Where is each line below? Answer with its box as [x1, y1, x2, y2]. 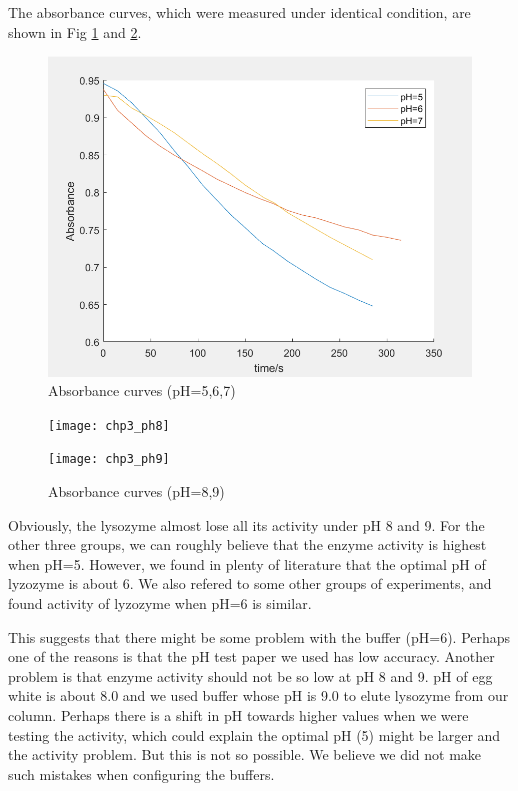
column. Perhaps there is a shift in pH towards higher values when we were [8, 705, 469, 726]
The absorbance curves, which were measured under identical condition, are [8, 2, 471, 22]
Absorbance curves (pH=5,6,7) [48, 380, 236, 401]
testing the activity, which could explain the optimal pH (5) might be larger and [8, 724, 501, 745]
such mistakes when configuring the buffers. [8, 763, 275, 784]
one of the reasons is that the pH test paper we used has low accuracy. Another [8, 646, 495, 667]
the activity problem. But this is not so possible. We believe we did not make [8, 744, 482, 765]
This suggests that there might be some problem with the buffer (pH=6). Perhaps [8, 626, 511, 647]
